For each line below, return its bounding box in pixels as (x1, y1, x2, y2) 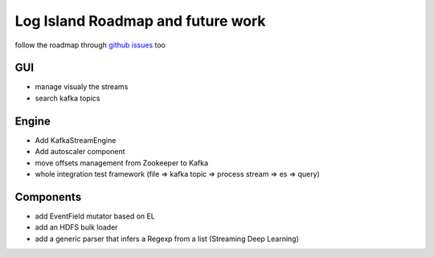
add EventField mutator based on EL (35, 211, 156, 221)
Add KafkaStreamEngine (35, 135, 117, 145)
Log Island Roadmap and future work (14, 12, 266, 30)
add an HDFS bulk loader (35, 222, 118, 232)
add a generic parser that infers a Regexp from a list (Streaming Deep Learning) (35, 234, 299, 243)
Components (14, 190, 82, 204)
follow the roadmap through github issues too (14, 40, 166, 50)
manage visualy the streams (35, 82, 129, 92)
